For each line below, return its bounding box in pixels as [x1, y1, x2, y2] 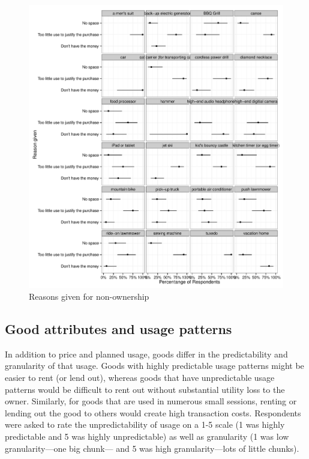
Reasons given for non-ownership [29, 290, 149, 302]
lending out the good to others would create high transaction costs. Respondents [5, 406, 301, 419]
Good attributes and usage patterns [5, 319, 232, 338]
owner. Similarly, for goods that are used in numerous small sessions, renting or [5, 395, 297, 407]
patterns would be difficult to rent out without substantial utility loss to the [5, 383, 285, 395]
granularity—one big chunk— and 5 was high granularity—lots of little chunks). [5, 442, 299, 454]
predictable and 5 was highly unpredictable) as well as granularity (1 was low [5, 430, 289, 442]
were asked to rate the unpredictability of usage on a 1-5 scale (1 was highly [5, 418, 285, 431]
